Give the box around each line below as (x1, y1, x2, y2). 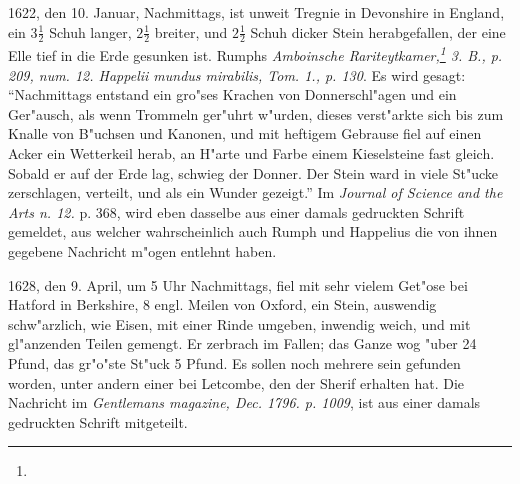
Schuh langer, (49, 21, 132, 42)
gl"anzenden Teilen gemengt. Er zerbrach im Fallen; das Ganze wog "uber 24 (8, 333, 477, 354)
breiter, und (154, 21, 228, 42)
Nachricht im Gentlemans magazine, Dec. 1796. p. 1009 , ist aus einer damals (8, 392, 481, 413)
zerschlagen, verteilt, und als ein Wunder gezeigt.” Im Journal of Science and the (8, 182, 503, 203)
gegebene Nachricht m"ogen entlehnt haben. (8, 241, 277, 262)
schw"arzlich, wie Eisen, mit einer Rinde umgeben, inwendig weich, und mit (8, 313, 471, 334)
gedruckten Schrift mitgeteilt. (8, 411, 188, 432)
